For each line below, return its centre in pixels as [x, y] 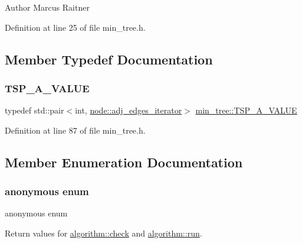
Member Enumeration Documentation [124, 162]
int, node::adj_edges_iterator [129, 110]
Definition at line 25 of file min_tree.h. [75, 27]
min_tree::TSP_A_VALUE [246, 110]
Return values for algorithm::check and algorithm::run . [104, 233]
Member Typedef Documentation [109, 59]
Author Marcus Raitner [47, 7]
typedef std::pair [35, 110]
